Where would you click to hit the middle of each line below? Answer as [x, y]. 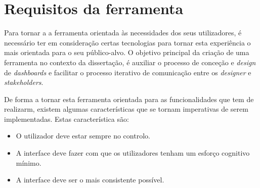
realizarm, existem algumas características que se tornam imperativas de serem [126, 109]
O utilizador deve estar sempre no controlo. [83, 136]
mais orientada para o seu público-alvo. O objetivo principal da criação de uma [127, 52]
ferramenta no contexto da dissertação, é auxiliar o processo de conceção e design [130, 62]
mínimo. [29, 162]
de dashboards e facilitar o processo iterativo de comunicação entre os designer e [128, 72]
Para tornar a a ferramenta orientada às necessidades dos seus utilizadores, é [123, 33]
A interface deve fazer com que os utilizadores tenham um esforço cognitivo [133, 153]
